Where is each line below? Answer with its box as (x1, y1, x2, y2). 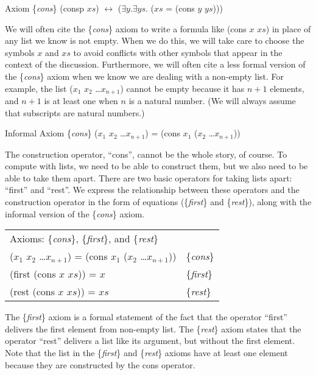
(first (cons (10, 267, 56, 281)
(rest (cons (10, 284, 55, 299)
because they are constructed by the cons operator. (5, 358, 195, 371)
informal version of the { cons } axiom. (5, 207, 145, 220)
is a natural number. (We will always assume (128, 94, 296, 107)
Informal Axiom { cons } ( (5, 127, 98, 139)
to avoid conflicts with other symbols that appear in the (73, 46, 283, 58)
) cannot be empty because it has (120, 82, 245, 94)
